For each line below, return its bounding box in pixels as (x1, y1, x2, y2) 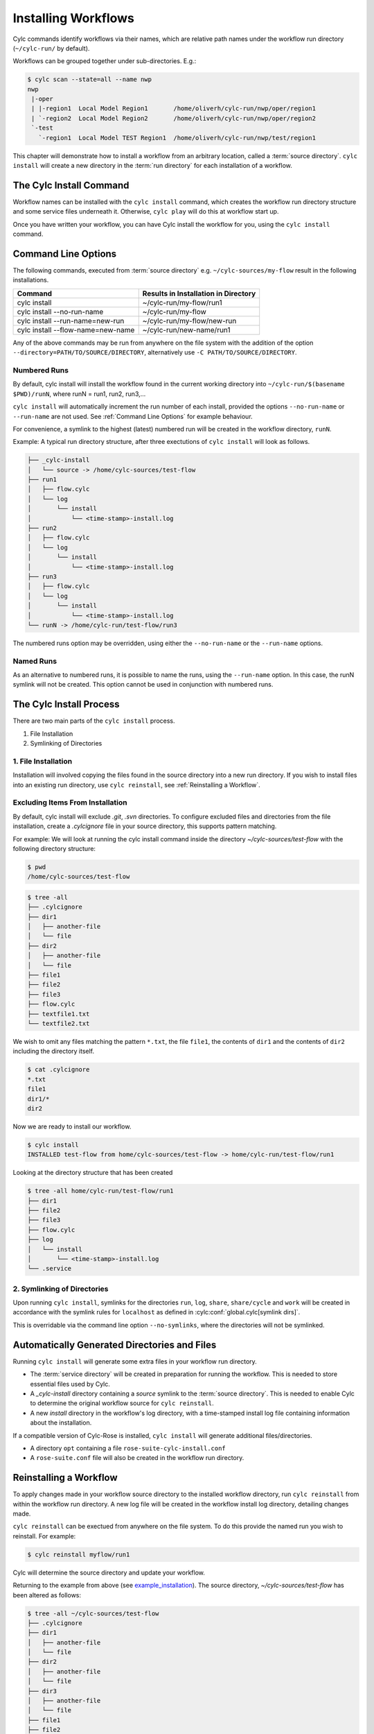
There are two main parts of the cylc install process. (12, 716, 176, 725)
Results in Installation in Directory (142, 289, 256, 298)
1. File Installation (12, 756, 73, 766)
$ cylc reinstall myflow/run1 (27, 1550, 130, 1559)
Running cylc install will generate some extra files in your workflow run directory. (12, 1357, 258, 1366)
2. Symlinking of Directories (12, 1284, 109, 1294)
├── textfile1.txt (27, 1010, 90, 1018)
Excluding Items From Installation (12, 798, 127, 807)
